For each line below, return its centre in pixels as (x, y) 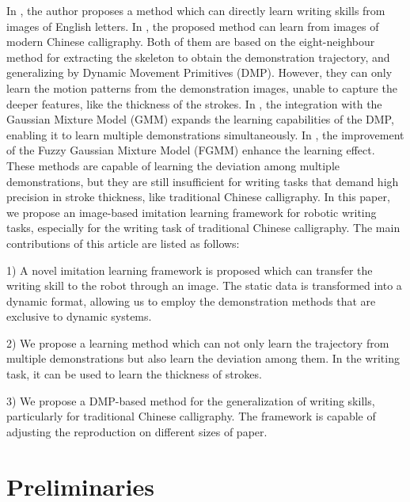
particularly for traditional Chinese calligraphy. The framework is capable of (191, 416)
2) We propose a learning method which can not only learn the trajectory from (198, 342)
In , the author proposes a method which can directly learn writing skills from (196, 10)
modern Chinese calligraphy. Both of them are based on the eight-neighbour (191, 42)
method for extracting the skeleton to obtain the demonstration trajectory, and (198, 57)
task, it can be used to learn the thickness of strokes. (134, 374)
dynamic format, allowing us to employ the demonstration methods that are (191, 300)
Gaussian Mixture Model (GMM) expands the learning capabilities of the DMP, (200, 119)
